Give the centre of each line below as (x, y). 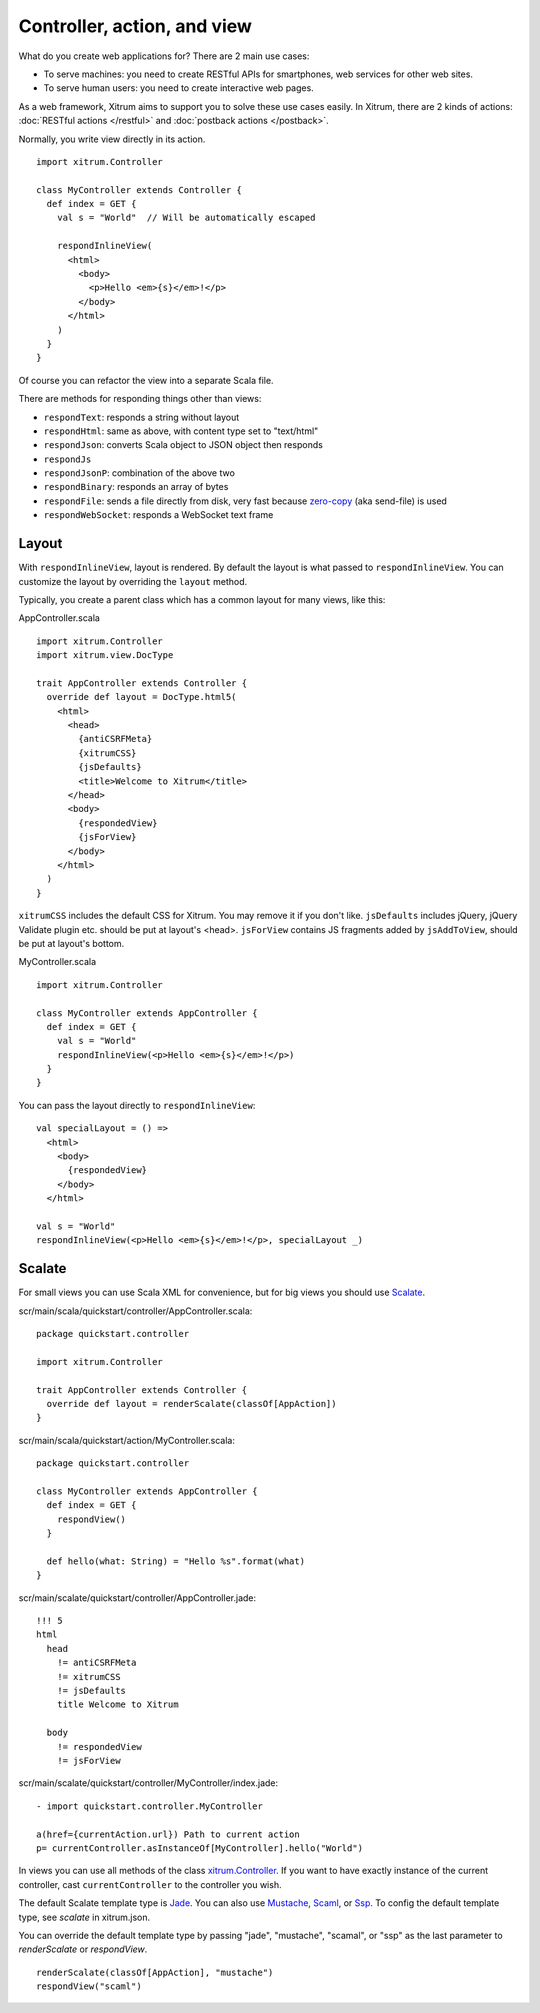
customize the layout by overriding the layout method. (133, 581)
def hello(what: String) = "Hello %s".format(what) (175, 1561)
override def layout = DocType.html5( (141, 697)
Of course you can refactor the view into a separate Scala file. (146, 380)
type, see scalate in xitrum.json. (84, 1917)
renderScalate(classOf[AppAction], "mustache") (155, 1972)
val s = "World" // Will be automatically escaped (186, 218)
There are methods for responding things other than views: (140, 399)
